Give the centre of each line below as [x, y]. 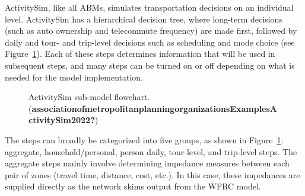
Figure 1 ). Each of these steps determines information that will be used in [140, 54]
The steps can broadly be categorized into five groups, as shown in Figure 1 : [144, 139]
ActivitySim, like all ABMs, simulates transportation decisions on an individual [149, 7]
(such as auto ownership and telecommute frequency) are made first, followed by [151, 30]
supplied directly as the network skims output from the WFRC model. [133, 186]
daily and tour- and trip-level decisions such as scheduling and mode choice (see [150, 42]
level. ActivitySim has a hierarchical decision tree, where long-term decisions [144, 19]
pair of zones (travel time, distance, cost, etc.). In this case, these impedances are [152, 174]
